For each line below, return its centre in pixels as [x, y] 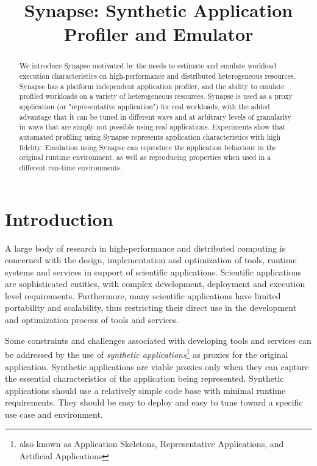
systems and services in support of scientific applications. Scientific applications [153, 271]
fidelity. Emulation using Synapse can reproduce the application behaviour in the [148, 147]
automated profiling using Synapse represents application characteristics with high [150, 137]
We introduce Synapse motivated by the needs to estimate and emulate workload [148, 66]
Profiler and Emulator [158, 34]
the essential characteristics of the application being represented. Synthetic [144, 378]
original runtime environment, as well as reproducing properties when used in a [145, 157]
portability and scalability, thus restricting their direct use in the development [151, 308]
